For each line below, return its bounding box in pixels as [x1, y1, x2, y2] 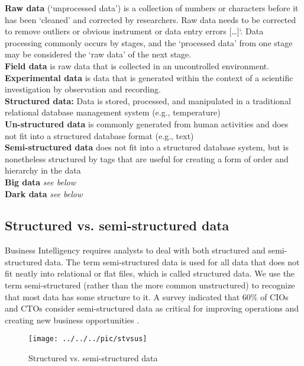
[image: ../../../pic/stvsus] [28, 335, 147, 343]
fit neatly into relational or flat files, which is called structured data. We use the [5, 267, 295, 280]
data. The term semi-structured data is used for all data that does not [44, 255, 300, 268]
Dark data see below [5, 187, 83, 200]
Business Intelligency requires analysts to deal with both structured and [5, 244, 266, 256]
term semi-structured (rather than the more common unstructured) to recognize [5, 279, 295, 291]
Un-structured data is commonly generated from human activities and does [5, 117, 289, 130]
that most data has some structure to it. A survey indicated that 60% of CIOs [5, 290, 289, 303]
